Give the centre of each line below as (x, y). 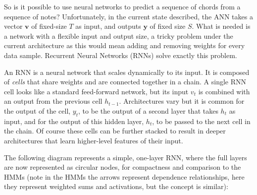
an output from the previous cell (53, 101)
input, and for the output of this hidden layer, (74, 121)
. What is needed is (221, 26)
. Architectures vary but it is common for (182, 101)
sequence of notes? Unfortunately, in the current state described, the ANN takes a (128, 16)
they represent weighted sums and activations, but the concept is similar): (116, 186)
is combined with (224, 91)
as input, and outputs (108, 26)
